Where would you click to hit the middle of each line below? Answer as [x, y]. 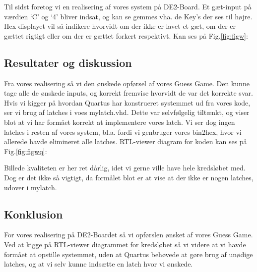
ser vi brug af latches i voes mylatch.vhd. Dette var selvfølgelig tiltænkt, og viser [127, 112]
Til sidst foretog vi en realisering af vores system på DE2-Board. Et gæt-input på [128, 6]
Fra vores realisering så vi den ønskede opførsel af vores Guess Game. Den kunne [127, 83]
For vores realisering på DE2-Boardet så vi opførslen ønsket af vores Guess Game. [128, 235]
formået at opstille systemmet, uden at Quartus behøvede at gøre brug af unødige [128, 254]
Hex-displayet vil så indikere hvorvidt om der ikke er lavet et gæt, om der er [120, 26]
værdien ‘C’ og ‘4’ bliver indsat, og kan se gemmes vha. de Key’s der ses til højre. [128, 16]
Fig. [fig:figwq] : [26, 151]
